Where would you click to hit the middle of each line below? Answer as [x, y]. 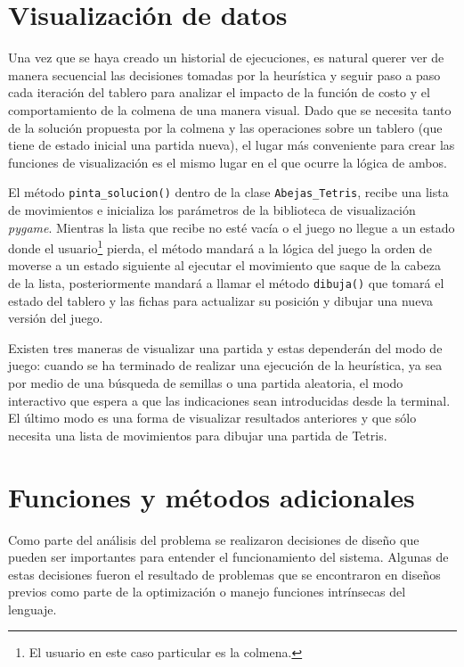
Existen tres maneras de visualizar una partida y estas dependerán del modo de [225, 347]
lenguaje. [33, 609]
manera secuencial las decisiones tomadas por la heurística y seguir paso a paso [224, 74]
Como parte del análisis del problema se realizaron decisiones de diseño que [214, 539]
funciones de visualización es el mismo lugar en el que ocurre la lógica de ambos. [228, 162]
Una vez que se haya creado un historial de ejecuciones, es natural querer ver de [226, 58]
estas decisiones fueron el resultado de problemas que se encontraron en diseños [224, 574]
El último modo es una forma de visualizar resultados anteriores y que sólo [212, 418]
